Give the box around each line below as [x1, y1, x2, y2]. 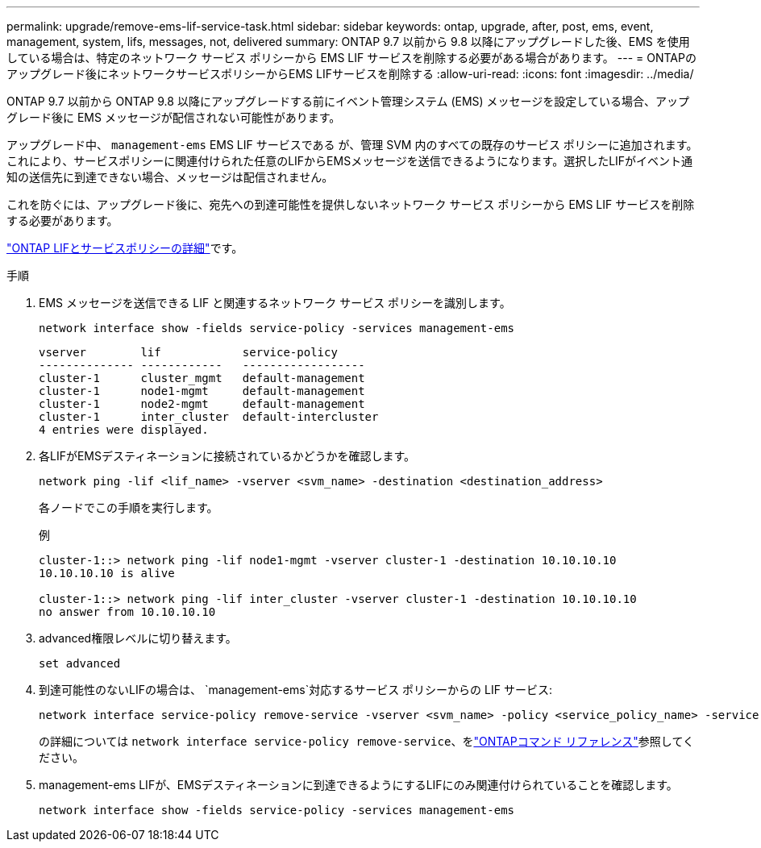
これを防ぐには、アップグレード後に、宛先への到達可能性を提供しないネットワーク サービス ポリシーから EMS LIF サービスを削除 [6, 197, 695, 211]
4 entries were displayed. [39, 423, 209, 436]
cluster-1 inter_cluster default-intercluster [39, 410, 379, 423]
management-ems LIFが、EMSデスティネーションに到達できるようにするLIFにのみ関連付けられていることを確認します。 [39, 778, 678, 792]
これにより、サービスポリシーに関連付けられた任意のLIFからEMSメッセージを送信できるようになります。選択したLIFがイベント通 [6, 154, 693, 168]
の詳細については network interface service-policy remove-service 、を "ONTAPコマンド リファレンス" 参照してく [39, 734, 694, 748]
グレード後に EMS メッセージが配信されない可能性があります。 [6, 110, 341, 124]
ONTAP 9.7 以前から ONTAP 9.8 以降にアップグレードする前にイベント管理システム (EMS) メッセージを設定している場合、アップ [6, 94, 689, 108]
